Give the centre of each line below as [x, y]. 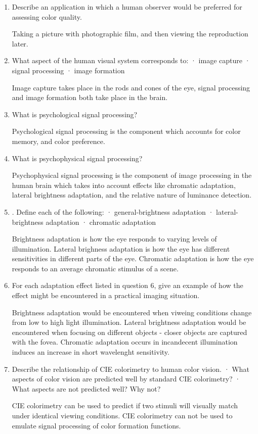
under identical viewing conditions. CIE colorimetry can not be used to [122, 415]
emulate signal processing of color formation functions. [96, 425]
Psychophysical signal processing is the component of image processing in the [132, 175]
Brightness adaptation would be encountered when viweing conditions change [132, 312]
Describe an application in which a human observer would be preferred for [127, 7]
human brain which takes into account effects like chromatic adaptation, [124, 185]
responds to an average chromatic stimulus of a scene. [95, 268]
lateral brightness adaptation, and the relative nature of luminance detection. [132, 195]
